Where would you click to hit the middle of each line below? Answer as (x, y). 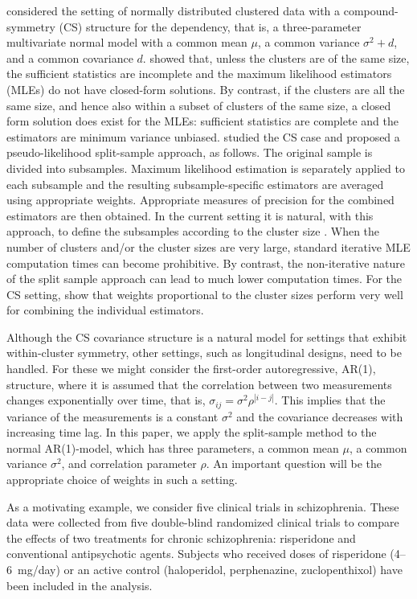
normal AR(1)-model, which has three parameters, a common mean (173, 447)
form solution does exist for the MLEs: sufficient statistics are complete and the (202, 121)
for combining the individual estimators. (105, 310)
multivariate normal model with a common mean (127, 42)
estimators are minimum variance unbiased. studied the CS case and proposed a (203, 136)
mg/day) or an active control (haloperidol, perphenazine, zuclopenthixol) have (210, 570)
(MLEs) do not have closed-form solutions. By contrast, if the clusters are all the (206, 89)
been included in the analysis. (80, 585)
